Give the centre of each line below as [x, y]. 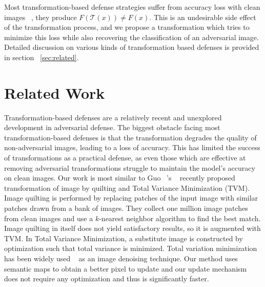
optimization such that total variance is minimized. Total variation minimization [131, 248]
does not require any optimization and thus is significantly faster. [107, 279]
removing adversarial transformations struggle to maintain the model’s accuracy [130, 167]
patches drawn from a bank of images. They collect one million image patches [126, 208]
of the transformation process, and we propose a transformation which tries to [127, 27]
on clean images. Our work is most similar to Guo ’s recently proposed [120, 178]
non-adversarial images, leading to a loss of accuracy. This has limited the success [132, 147]
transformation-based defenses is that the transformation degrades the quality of [130, 137]
